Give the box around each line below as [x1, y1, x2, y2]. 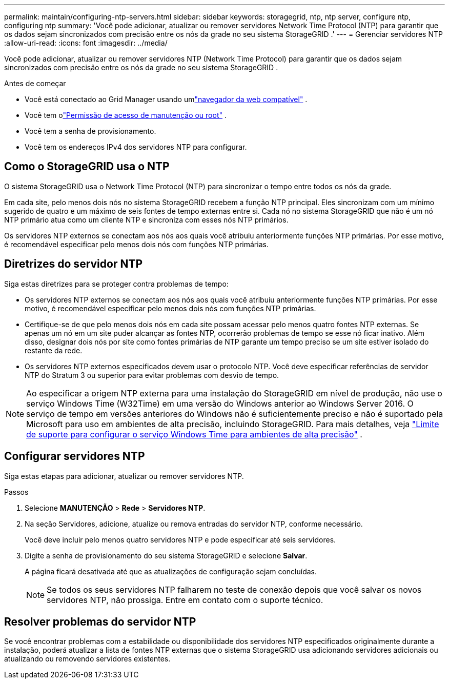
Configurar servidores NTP [4, 450, 145, 463]
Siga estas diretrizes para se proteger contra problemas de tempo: [4, 279, 229, 288]
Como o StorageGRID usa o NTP [4, 160, 170, 173]
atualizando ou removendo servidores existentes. [4, 654, 171, 664]
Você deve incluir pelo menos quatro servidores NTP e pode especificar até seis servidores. [25, 535, 336, 544]
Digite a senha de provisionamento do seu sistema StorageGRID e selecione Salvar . [25, 551, 308, 560]
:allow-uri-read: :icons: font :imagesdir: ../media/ [4, 38, 168, 47]
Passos [4, 487, 29, 496]
